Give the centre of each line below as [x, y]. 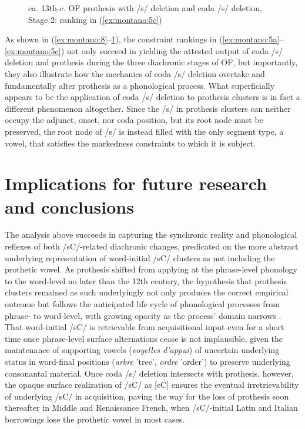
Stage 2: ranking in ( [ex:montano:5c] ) [95, 19]
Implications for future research [136, 183]
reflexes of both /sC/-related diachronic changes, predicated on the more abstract [152, 246]
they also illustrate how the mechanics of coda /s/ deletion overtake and [135, 73]
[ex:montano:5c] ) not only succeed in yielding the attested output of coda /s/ [144, 50]
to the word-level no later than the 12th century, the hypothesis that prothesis [146, 280]
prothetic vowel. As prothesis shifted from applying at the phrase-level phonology [151, 269]
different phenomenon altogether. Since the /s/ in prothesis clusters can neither [148, 108]
